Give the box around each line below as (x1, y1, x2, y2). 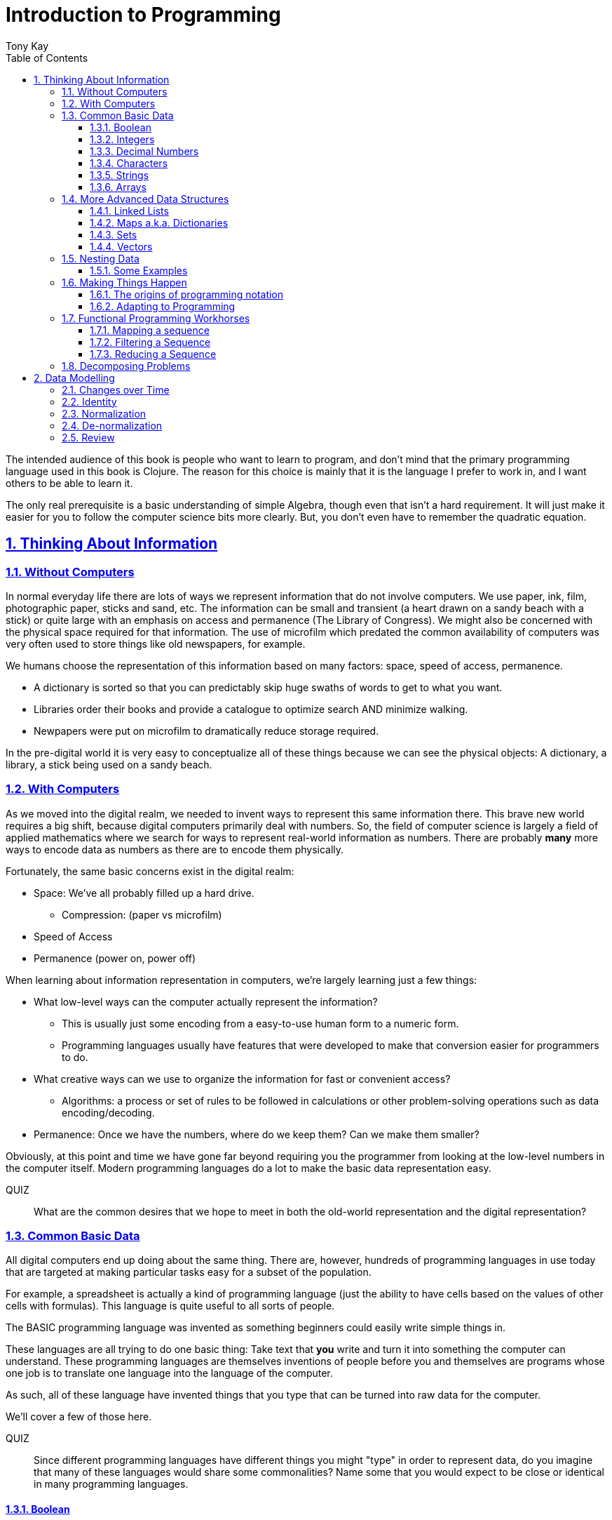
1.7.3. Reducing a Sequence (90, 347, 217, 360)
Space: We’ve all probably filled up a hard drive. (34, 886, 254, 899)
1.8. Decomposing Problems (62, 359, 191, 372)
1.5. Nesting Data (62, 252, 140, 265)
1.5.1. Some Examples (90, 264, 188, 276)
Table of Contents (6, 51, 88, 64)
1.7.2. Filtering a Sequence (90, 335, 211, 348)
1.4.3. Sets (90, 228, 137, 241)
